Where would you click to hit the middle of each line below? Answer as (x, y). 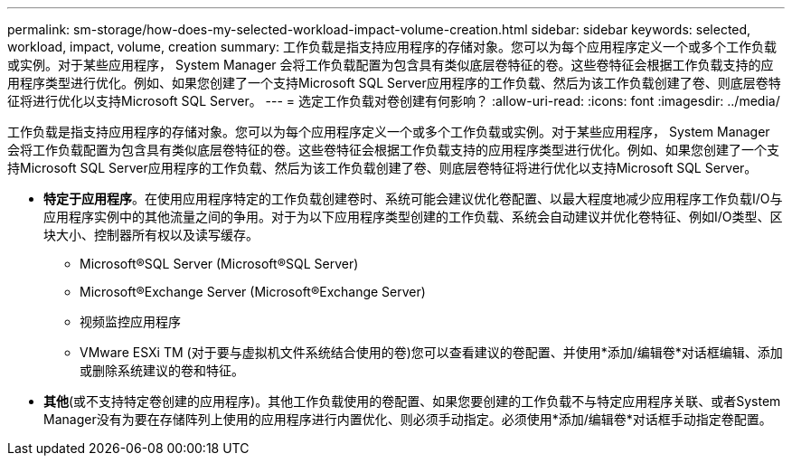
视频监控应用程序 (130, 321)
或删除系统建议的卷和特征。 (162, 370)
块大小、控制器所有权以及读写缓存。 (151, 235)
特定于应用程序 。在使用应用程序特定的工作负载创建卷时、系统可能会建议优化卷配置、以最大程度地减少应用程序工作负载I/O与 (413, 198)
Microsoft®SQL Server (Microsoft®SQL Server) (219, 264)
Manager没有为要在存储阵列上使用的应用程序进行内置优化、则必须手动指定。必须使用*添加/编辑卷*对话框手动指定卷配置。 (408, 419)
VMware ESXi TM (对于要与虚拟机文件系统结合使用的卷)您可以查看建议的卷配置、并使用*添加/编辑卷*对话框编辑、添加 (431, 352)
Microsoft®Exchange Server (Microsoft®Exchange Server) (253, 292)
